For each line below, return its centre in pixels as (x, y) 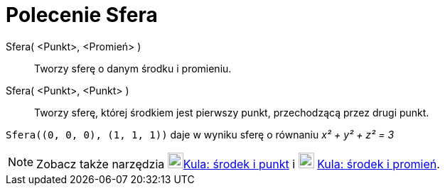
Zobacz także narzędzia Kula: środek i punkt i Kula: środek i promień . (238, 164)
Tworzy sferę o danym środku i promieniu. (133, 68)
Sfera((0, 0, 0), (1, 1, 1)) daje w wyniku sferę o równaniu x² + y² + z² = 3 (200, 134)
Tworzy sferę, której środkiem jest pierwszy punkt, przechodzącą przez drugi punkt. (232, 112)
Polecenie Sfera (82, 15)
